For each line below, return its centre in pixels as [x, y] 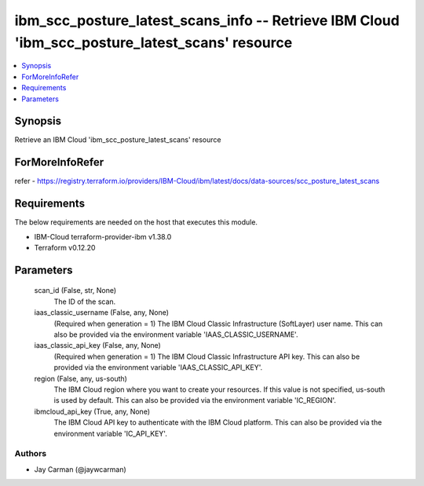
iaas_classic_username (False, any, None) [101, 312]
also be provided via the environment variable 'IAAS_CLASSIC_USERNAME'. [176, 334]
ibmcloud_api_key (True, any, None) [92, 411]
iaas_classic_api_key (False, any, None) [97, 345]
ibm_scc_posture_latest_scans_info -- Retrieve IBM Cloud [207, 20]
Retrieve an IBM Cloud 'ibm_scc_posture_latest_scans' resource [118, 140]
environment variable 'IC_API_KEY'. [111, 433]
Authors [31, 454]
